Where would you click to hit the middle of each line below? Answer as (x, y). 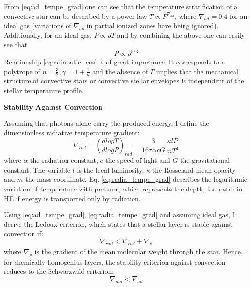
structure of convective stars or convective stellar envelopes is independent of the (124, 81)
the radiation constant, (64, 160)
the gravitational (205, 160)
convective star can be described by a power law (75, 16)
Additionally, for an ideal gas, (48, 35)
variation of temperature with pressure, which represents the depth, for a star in (123, 189)
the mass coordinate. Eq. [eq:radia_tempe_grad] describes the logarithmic (136, 179)
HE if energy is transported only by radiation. (72, 198)
